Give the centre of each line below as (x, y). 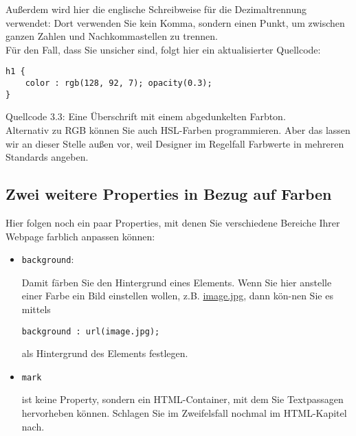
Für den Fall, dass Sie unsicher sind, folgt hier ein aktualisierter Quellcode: (163, 49)
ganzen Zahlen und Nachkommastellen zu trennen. (112, 36)
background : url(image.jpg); (91, 331)
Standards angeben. (47, 157)
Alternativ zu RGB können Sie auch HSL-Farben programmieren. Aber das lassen (178, 129)
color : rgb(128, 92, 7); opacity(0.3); (119, 83)
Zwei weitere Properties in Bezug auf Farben (169, 194)
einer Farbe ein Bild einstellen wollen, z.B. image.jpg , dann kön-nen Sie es (177, 296)
